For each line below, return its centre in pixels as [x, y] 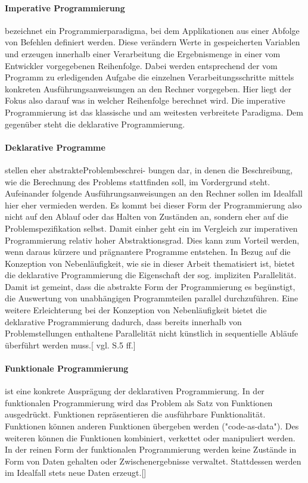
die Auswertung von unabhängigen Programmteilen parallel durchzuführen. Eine [152, 298]
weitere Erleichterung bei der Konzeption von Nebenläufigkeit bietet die [136, 310]
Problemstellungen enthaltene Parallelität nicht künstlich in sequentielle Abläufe [152, 333]
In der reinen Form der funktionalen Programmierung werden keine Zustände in [151, 449]
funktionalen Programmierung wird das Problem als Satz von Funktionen [139, 402]
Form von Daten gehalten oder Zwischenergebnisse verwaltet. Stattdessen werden [153, 461]
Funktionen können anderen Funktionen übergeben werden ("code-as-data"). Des [152, 426]
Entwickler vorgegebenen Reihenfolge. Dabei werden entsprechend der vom [141, 65]
